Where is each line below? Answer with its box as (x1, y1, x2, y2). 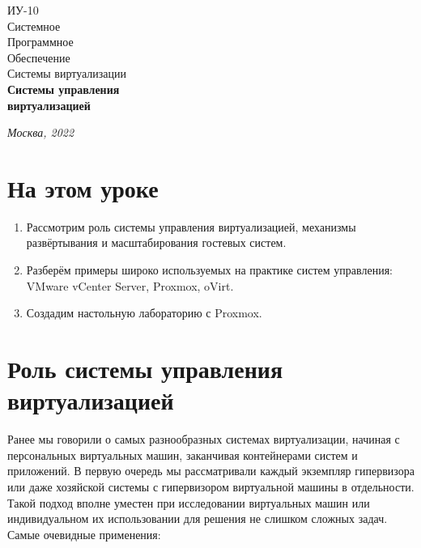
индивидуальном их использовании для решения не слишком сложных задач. (7, 510, 388, 527)
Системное (7, 17, 61, 34)
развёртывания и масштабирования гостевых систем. (26, 234, 287, 251)
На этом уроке (7, 171, 159, 204)
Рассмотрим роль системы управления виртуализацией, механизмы (26, 218, 356, 235)
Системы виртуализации (7, 65, 127, 82)
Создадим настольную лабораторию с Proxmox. (26, 304, 262, 321)
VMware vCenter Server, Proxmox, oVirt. (26, 277, 234, 294)
